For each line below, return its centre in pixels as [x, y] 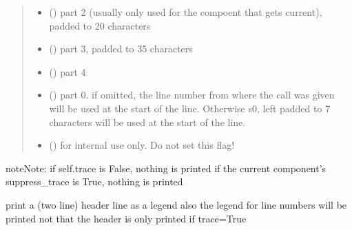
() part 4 [68, 71]
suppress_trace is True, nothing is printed [94, 181]
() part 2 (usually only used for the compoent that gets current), [186, 12]
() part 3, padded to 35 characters [121, 49]
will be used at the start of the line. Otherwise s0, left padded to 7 [190, 108]
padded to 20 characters [100, 25]
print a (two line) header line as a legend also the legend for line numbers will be [176, 204]
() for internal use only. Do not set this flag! [142, 145]
